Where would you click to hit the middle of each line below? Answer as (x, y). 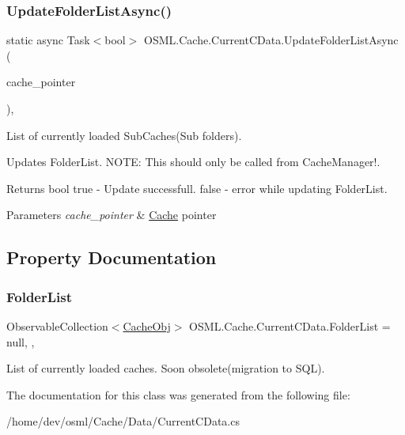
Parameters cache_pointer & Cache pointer (112, 215)
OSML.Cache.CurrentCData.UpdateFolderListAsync (271, 40)
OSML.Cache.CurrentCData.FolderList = (290, 325)
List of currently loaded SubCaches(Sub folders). (124, 135)
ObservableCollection (57, 325)
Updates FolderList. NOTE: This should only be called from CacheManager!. (193, 162)
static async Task (48, 40)
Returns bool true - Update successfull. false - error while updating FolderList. (197, 188)
